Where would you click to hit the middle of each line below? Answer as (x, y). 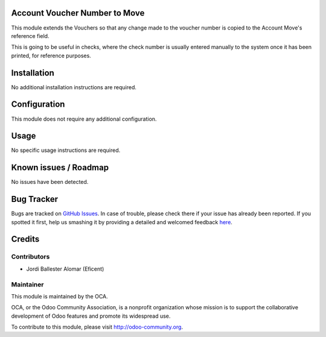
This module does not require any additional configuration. (84, 119)
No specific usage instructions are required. (66, 150)
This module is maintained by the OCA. (59, 296)
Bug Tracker (35, 199)
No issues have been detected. (50, 182)
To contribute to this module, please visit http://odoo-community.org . (97, 327)
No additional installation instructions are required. (74, 87)
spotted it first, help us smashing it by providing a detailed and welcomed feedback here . (122, 222)
